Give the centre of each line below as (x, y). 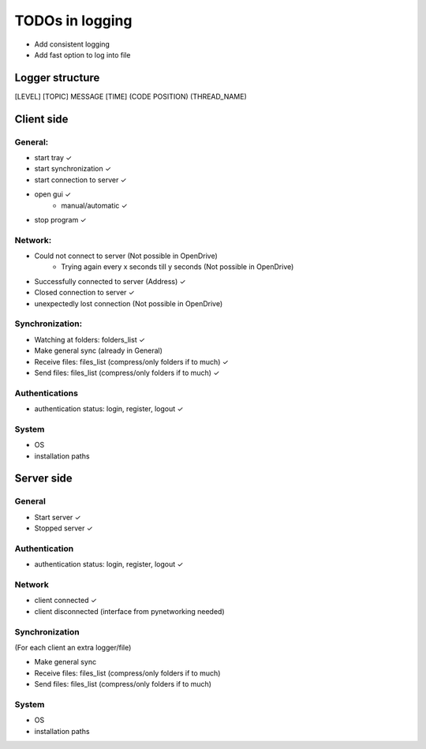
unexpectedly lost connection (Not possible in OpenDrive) (129, 303)
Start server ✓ (58, 517)
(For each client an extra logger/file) (73, 648)
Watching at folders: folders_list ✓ (90, 339)
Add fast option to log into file (82, 54)
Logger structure (57, 78)
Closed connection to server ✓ (84, 293)
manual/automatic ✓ (94, 205)
